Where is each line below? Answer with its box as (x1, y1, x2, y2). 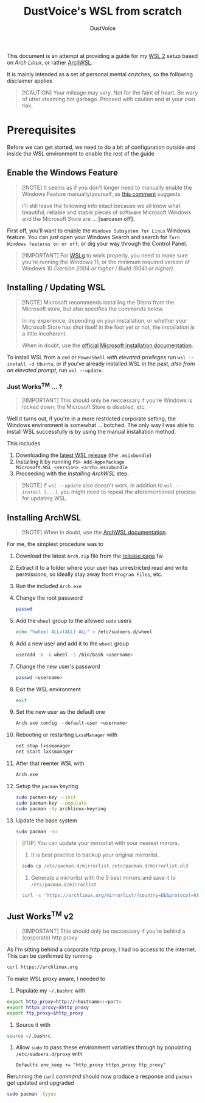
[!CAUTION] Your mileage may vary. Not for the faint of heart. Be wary (21, 88, 198, 96)
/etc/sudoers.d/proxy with (15, 1051, 83, 1058)
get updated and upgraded (7, 1079, 75, 1087)
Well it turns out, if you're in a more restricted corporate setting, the (7, 415, 176, 422)
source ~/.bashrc (7, 1033, 51, 1039)
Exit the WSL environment (15, 685, 81, 693)
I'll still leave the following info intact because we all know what (21, 202, 181, 209)
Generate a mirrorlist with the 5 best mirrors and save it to (30, 874, 176, 882)
